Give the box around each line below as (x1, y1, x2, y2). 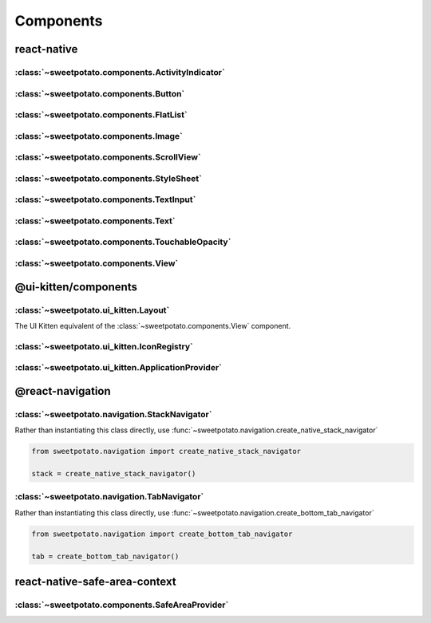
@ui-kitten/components (14, 280, 137, 294)
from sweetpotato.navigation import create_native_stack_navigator (31, 447, 302, 456)
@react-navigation (14, 384, 111, 398)
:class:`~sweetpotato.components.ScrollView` (14, 152, 201, 163)
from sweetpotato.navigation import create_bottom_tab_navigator (31, 529, 293, 538)
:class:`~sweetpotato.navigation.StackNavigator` (14, 408, 212, 420)
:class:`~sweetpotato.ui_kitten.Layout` (14, 304, 170, 315)
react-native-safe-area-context (14, 574, 176, 588)
